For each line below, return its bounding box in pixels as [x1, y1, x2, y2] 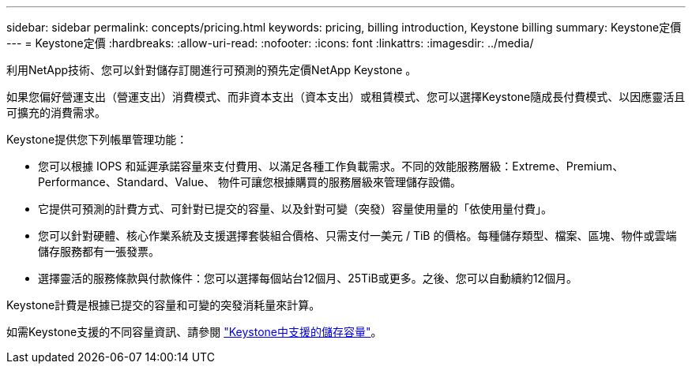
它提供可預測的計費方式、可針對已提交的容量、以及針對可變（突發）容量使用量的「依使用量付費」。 [38, 202, 552, 215]
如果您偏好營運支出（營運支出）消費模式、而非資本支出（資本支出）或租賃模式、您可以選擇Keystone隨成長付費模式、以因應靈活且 [6, 90, 686, 103]
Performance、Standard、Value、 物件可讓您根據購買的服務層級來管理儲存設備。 [38, 175, 462, 189]
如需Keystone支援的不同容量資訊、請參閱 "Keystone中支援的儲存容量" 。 [6, 325, 382, 338]
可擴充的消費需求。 [6, 106, 106, 119]
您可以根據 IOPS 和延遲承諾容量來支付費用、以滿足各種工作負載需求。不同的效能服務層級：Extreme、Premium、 [38, 159, 624, 173]
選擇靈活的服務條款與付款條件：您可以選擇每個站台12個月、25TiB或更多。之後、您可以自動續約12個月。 [38, 271, 577, 285]
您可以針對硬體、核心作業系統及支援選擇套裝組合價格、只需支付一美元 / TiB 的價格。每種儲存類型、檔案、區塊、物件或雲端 [38, 229, 677, 242]
